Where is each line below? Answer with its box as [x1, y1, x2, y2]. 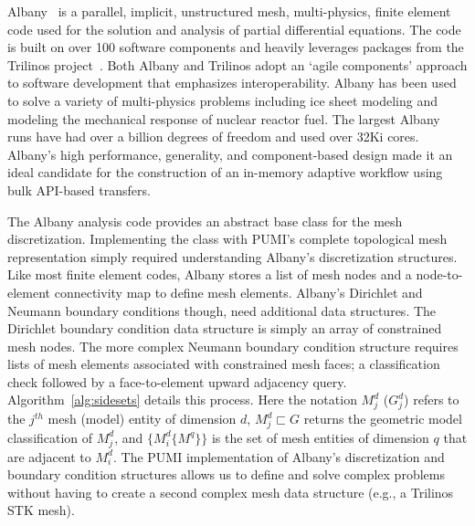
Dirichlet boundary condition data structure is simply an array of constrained [7, 319, 442, 338]
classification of [7, 427, 93, 447]
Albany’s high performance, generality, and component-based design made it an [7, 144, 453, 163]
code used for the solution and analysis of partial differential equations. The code [7, 19, 461, 38]
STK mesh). [7, 500, 75, 520]
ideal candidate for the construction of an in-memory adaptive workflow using [7, 163, 443, 182]
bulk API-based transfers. [7, 180, 151, 199]
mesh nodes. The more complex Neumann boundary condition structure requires [7, 336, 459, 355]
